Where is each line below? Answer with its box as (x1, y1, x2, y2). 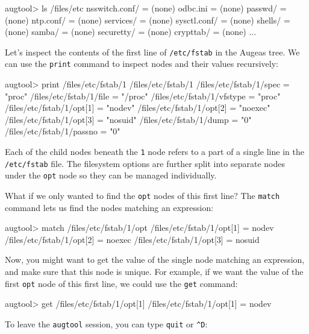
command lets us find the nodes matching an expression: (5, 201, 214, 213)
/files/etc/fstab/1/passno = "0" (5, 125, 120, 137)
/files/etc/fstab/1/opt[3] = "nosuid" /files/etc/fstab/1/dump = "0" (5, 113, 252, 125)
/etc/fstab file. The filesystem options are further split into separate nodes (5, 157, 285, 169)
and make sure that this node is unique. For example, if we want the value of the (5, 265, 304, 278)
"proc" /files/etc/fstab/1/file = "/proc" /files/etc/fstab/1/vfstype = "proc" (5, 89, 281, 102)
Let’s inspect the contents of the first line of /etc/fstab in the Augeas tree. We (5, 45, 300, 58)
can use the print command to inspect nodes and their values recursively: (5, 57, 278, 70)
